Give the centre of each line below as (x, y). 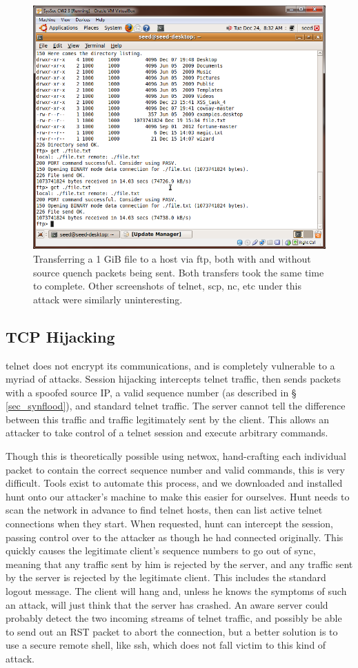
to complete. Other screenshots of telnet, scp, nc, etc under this (167, 286)
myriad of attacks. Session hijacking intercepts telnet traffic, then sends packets (173, 379)
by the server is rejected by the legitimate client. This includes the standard (166, 577)
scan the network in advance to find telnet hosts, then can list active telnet (164, 510)
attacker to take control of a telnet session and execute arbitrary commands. (167, 433)
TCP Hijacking (60, 336)
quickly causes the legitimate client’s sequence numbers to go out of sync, (161, 550)
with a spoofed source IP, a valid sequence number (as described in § (151, 392)
